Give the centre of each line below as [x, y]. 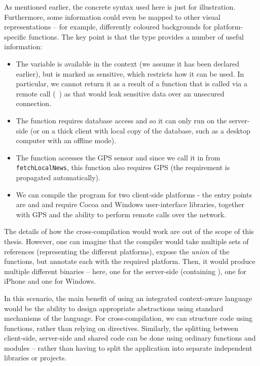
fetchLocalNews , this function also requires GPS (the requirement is [123, 167]
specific [15, 36]
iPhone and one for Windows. [50, 281]
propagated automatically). [58, 177]
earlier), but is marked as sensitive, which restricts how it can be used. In [130, 73]
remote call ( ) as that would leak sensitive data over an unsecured [120, 93]
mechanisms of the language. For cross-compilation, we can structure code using [128, 318]
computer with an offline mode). [66, 140]
